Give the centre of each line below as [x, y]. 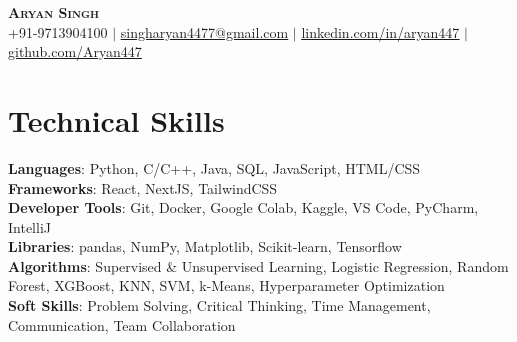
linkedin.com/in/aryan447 [380, 31]
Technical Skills [116, 119]
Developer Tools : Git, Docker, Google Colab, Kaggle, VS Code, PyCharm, [243, 207]
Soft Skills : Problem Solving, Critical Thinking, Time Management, [219, 305]
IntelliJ [29, 226]
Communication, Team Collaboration [122, 324]
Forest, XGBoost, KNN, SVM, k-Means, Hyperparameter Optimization [226, 285]
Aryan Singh [53, 12]
